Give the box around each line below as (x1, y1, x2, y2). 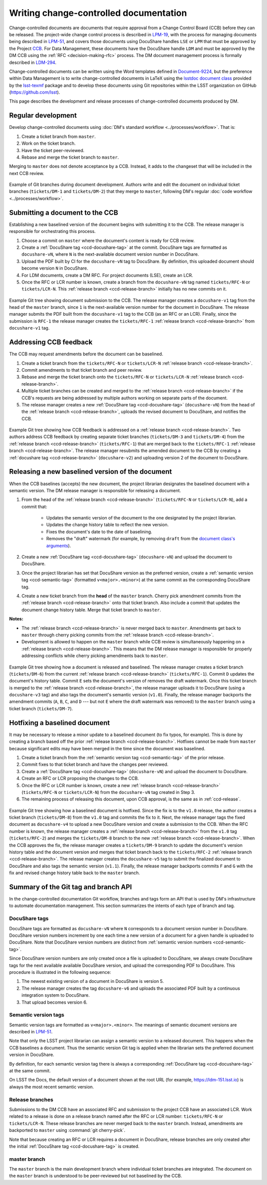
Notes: (9, 616, 24, 622)
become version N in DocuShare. (21, 265, 89, 271)
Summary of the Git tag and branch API (9, 883, 132, 891)
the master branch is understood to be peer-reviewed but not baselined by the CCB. (9, 1173, 182, 1179)
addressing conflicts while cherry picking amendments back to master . (21, 653, 168, 659)
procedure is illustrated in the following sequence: (9, 969, 111, 975)
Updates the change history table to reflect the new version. (46, 522, 169, 528)
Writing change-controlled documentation (9, 7, 187, 18)
